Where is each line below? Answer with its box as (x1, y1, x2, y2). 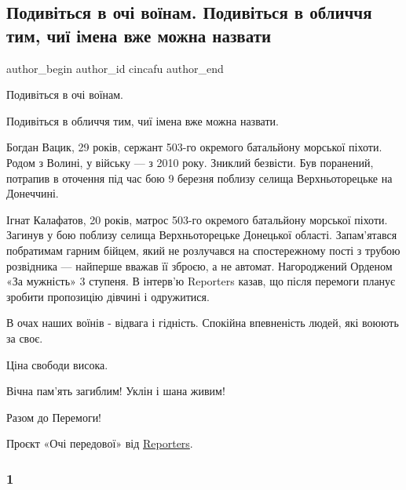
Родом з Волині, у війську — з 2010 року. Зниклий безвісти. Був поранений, (6, 154, 374, 170)
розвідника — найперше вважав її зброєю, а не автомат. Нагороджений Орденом (6, 257, 393, 274)
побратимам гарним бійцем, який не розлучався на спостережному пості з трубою (6, 241, 401, 258)
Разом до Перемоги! (6, 408, 102, 425)
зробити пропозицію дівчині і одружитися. (6, 288, 210, 304)
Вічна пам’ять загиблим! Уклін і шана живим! (6, 383, 225, 399)
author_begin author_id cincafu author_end (6, 60, 224, 76)
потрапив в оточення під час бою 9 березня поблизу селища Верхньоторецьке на (6, 169, 393, 186)
